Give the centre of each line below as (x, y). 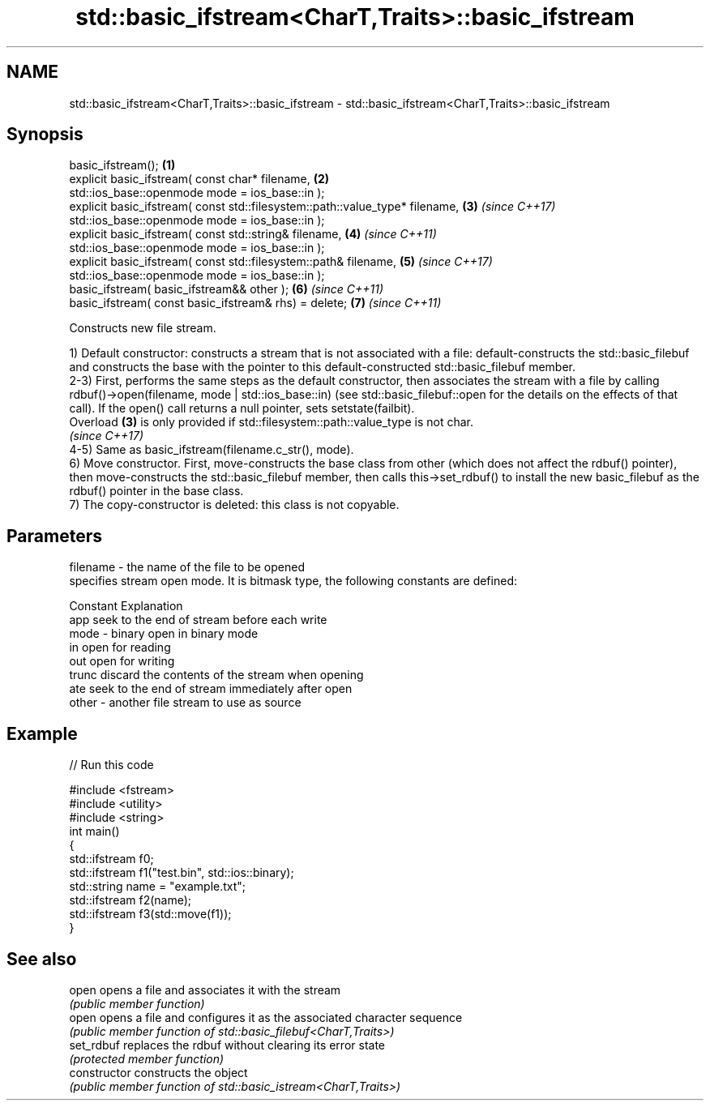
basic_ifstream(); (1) (122, 165)
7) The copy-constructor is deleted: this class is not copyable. (234, 505)
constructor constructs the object (158, 1072)
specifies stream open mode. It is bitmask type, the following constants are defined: (293, 581)
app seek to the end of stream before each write (198, 620)
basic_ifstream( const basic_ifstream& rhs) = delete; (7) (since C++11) (255, 303)
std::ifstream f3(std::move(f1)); (150, 914)
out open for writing (122, 661)
